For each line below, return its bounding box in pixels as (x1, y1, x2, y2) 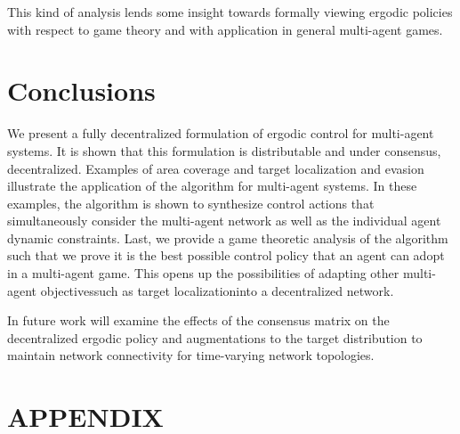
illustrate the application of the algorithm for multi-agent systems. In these (7, 176, 417, 195)
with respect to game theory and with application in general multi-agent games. (7, 20, 443, 38)
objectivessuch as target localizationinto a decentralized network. (40, 281, 394, 299)
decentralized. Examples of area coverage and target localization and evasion (7, 159, 424, 177)
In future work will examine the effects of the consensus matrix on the (7, 311, 390, 330)
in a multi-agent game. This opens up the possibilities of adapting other (7, 264, 399, 283)
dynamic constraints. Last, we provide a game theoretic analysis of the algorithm (7, 228, 448, 247)
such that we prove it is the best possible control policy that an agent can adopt (7, 246, 445, 265)
